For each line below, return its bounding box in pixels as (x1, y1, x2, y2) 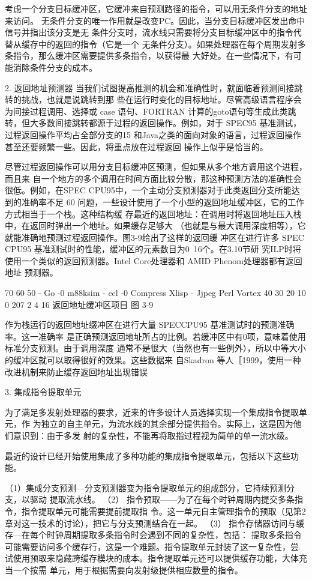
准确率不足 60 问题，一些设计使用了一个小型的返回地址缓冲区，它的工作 (21, 195, 305, 208)
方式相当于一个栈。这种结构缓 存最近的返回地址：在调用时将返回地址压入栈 (5, 207, 302, 220)
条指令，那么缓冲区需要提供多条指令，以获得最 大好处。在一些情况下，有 (5, 49, 293, 62)
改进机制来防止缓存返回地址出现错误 (5, 365, 148, 378)
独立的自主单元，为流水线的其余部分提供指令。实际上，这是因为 (41, 417, 293, 430)
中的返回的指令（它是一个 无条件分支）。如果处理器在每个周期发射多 (38, 37, 306, 50)
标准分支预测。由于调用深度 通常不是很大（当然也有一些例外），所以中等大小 (5, 342, 306, 354)
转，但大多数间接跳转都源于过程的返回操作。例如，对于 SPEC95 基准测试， (5, 116, 302, 129)
